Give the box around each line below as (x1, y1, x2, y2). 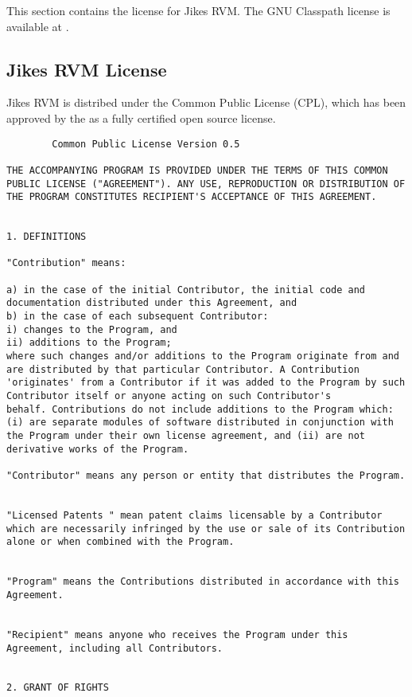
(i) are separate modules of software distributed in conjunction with (6, 417, 394, 429)
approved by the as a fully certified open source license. (6, 109, 276, 126)
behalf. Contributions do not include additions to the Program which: (6, 403, 394, 415)
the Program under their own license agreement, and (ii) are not (6, 430, 366, 442)
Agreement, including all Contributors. (6, 642, 223, 654)
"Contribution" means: (6, 257, 126, 269)
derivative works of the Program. (6, 443, 189, 455)
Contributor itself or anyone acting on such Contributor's (6, 390, 332, 402)
